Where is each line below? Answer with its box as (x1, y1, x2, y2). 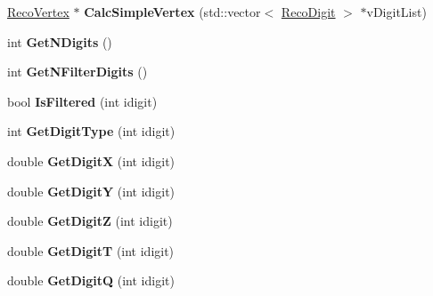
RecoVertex (7, 3, 69, 20)
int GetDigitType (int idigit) (7, 122, 176, 140)
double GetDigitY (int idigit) (7, 181, 176, 200)
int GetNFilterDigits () (7, 62, 148, 81)
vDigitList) (366, 3, 427, 20)
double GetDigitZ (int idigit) (7, 212, 173, 230)
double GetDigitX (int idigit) (7, 151, 176, 170)
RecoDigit (281, 3, 336, 20)
